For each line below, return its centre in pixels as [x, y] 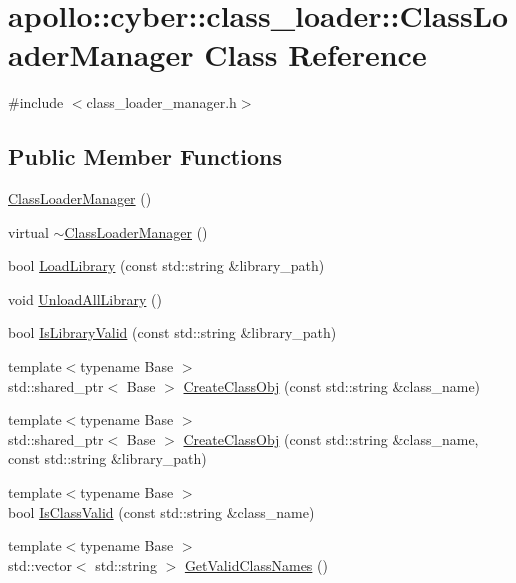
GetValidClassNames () [256, 564]
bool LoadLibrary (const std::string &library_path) [166, 265]
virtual [28, 231]
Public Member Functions [145, 156]
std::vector [40, 564]
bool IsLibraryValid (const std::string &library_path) [172, 332]
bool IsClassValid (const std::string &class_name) [161, 511]
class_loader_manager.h [161, 102]
